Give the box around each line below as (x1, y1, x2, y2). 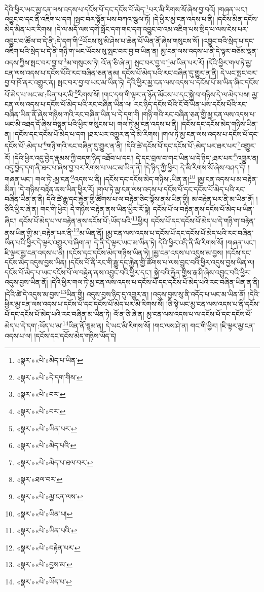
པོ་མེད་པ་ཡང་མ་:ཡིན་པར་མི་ (5, 89, 75, 99)
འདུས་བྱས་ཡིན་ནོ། (5, 277, 48, 287)
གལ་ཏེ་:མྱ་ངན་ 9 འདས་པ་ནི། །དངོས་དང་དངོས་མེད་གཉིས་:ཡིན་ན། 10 (35, 172, 196, 184)
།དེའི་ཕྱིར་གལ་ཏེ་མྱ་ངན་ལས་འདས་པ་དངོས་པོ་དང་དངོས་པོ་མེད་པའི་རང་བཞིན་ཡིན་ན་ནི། (50, 277, 259, 287)
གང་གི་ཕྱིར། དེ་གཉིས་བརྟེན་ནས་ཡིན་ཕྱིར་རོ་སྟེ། (40, 203, 151, 214)
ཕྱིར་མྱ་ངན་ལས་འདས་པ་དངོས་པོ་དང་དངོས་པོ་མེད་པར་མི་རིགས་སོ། (5, 299, 164, 309)
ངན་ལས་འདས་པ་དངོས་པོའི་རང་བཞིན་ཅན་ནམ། (5, 67, 120, 78)
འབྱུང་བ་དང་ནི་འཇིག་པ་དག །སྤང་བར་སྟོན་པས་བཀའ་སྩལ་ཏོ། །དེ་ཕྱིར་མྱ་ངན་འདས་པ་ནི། (5, 14, 214, 24)
